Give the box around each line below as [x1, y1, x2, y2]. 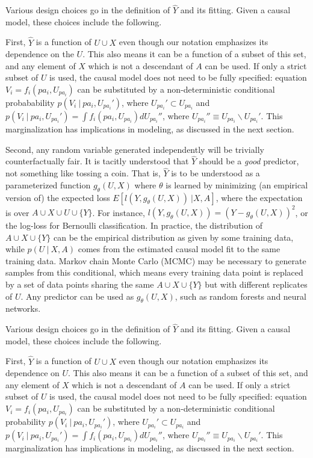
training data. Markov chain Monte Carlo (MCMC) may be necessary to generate [5, 254, 306, 267]
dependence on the [5, 48, 74, 60]
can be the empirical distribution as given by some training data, [54, 231, 294, 243]
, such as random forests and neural [175, 289, 306, 302]
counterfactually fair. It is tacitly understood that [5, 155, 189, 167]
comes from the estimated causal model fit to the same [78, 243, 280, 255]
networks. [5, 302, 41, 315]
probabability [5, 96, 55, 108]
